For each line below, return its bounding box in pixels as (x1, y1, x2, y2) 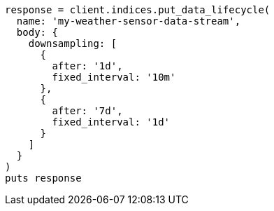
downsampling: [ (28, 38, 117, 49)
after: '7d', (52, 105, 123, 116)
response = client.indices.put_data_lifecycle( (5, 4, 271, 15)
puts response (5, 172, 82, 184)
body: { (16, 27, 58, 38)
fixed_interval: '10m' (52, 72, 176, 83)
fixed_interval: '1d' (52, 116, 171, 128)
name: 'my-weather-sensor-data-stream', (16, 15, 241, 27)
